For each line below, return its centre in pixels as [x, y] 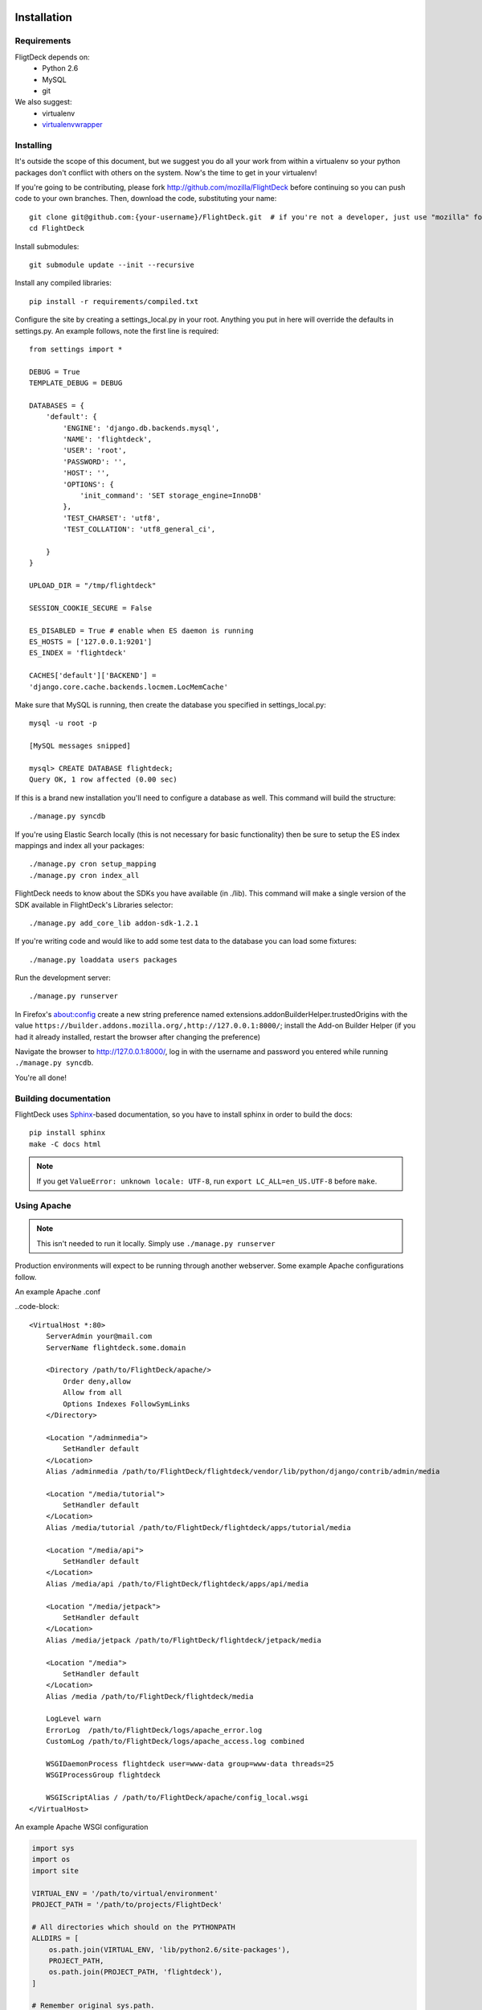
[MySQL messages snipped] [80, 746]
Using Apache [43, 1206]
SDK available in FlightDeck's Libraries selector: [94, 904]
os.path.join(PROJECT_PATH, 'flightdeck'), [135, 1972]
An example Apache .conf [58, 1292]
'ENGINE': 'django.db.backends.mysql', [141, 428]
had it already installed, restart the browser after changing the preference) [138, 1036]
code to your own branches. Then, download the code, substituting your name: [146, 199]
